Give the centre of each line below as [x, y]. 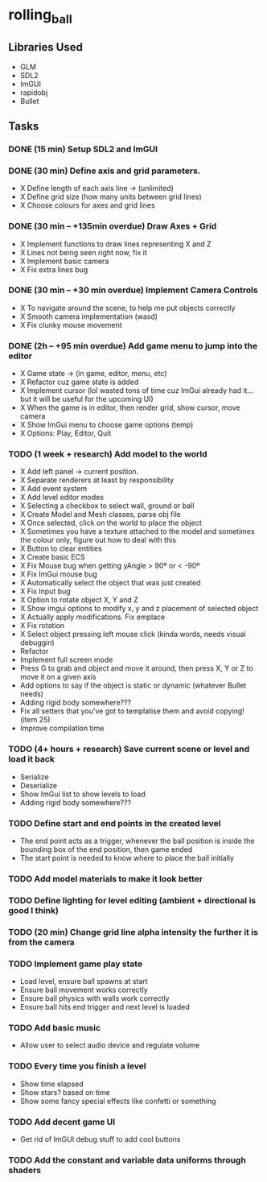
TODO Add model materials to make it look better [106, 878]
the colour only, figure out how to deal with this [98, 540]
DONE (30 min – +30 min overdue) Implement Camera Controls [133, 290]
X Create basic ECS [53, 557]
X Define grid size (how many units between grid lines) [111, 197]
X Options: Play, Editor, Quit [66, 433]
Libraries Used [45, 47]
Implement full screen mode [66, 660]
